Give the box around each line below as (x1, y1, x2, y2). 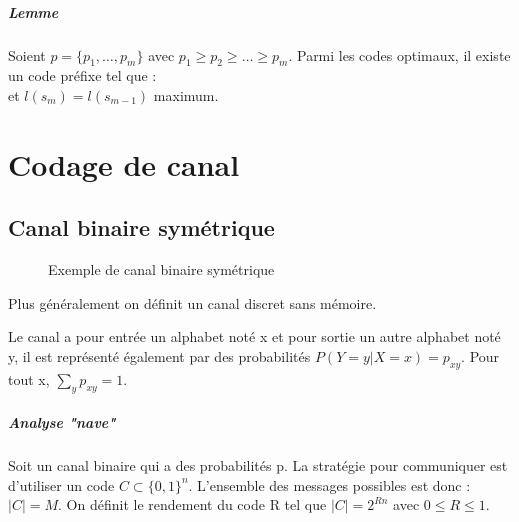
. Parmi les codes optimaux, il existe (288, 44, 511, 65)
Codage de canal (8, 143, 240, 184)
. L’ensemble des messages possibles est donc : (188, 474, 471, 495)
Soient (8, 44, 46, 65)
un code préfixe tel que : (8, 65, 157, 86)
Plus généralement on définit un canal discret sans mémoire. (8, 292, 377, 313)
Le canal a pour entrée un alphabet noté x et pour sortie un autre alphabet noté (8, 326, 501, 347)
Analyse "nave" (8, 412, 116, 433)
